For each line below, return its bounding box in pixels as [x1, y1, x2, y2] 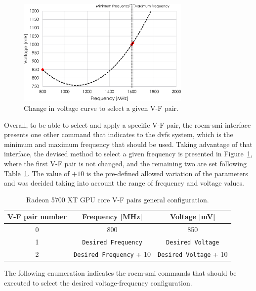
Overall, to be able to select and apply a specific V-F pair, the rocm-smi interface [4, 119, 251, 130]
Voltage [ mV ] [170, 211, 215, 222]
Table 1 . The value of [4, 168, 70, 178]
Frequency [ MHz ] [82, 211, 142, 222]
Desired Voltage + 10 [158, 248, 228, 259]
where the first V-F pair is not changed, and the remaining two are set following [4, 158, 247, 169]
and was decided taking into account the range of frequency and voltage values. [4, 178, 244, 188]
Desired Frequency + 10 [74, 248, 151, 259]
